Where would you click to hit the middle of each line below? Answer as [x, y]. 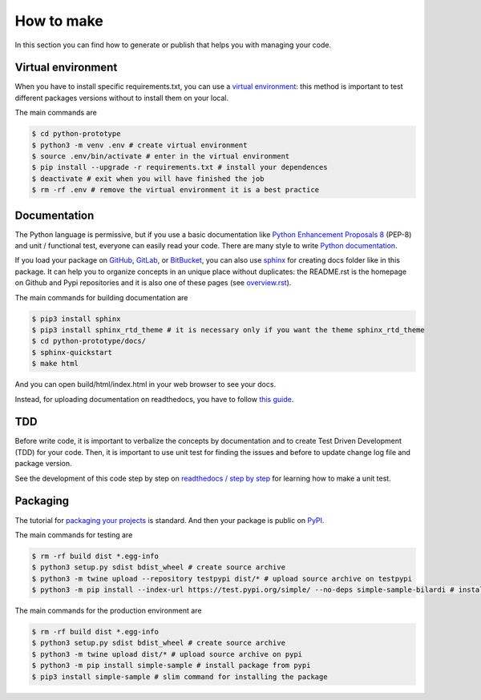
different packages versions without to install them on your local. [121, 98]
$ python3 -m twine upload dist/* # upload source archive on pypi [167, 654]
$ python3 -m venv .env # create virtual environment [139, 145]
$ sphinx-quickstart [72, 352]
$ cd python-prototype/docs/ [89, 341]
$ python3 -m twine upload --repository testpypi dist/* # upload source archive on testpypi [222, 578]
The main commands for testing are [74, 535]
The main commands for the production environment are [108, 611]
